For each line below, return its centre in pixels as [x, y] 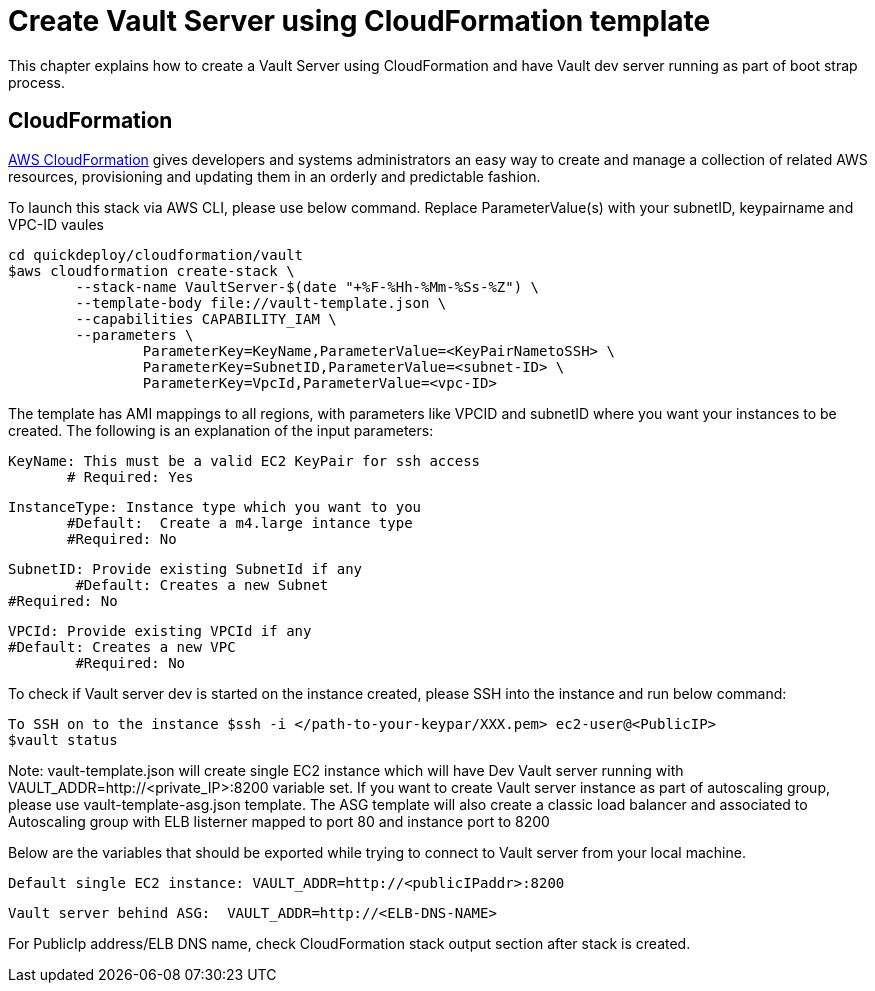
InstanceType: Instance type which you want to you [215, 506]
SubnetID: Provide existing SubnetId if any [185, 568]
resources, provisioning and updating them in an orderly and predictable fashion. [274, 176]
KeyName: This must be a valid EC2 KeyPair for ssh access [244, 460]
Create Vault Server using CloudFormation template [359, 21]
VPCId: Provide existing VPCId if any [160, 630]
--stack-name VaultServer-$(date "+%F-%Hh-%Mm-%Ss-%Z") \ [307, 286]
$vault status [63, 739]
